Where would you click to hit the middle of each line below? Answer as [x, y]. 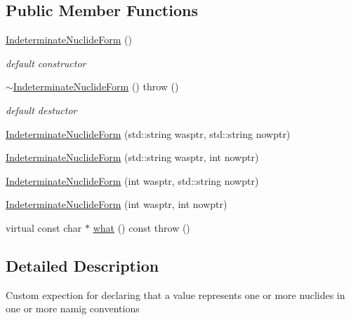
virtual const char [44, 227]
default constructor [46, 63]
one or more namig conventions [73, 308]
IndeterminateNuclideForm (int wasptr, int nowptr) [117, 204]
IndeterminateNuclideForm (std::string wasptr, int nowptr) [132, 157]
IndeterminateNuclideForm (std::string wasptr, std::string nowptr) [148, 133]
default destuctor [41, 110]
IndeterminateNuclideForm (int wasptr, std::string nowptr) [132, 180]
